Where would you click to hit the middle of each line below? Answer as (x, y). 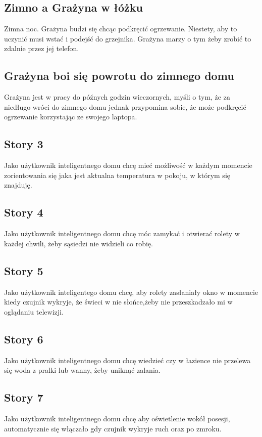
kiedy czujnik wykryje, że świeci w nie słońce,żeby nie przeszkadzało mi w (118, 302)
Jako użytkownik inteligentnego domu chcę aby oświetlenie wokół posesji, (117, 418)
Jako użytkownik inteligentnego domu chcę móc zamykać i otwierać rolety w (122, 233)
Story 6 (24, 339)
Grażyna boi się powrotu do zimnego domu (119, 76)
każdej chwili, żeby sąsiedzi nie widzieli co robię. (78, 243)
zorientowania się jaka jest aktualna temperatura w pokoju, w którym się (117, 175)
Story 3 (24, 144)
